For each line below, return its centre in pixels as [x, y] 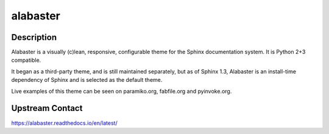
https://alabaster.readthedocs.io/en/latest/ [65, 123]
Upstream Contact [47, 108]
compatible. [26, 60]
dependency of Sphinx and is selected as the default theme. [87, 80]
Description [34, 37]
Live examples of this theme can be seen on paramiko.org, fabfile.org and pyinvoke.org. [122, 91]
